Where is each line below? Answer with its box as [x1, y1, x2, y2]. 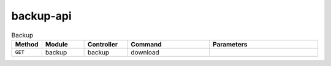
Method [15, 40, 39, 48]
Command [131, 40, 162, 48]
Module [45, 40, 69, 48]
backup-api [11, 9, 72, 23]
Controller [87, 40, 118, 48]
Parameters [212, 40, 248, 48]
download [131, 48, 159, 56]
